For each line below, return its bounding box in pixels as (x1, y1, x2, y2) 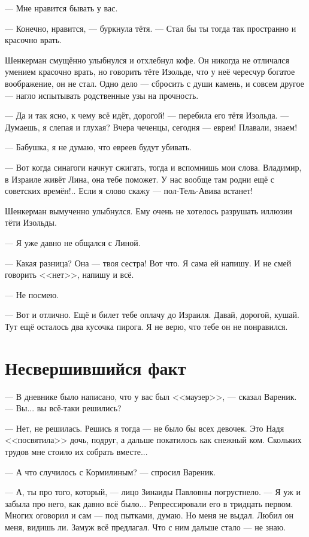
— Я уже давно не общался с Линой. (5, 236, 141, 248)
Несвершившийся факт (5, 355, 186, 380)
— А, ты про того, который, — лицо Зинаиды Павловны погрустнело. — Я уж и (5, 486, 301, 498)
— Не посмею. (5, 288, 59, 301)
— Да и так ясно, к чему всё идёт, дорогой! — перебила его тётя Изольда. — (5, 109, 289, 122)
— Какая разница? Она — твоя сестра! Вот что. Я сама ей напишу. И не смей (5, 256, 292, 269)
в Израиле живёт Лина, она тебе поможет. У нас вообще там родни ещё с (5, 172, 275, 185)
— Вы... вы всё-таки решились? (5, 402, 122, 414)
